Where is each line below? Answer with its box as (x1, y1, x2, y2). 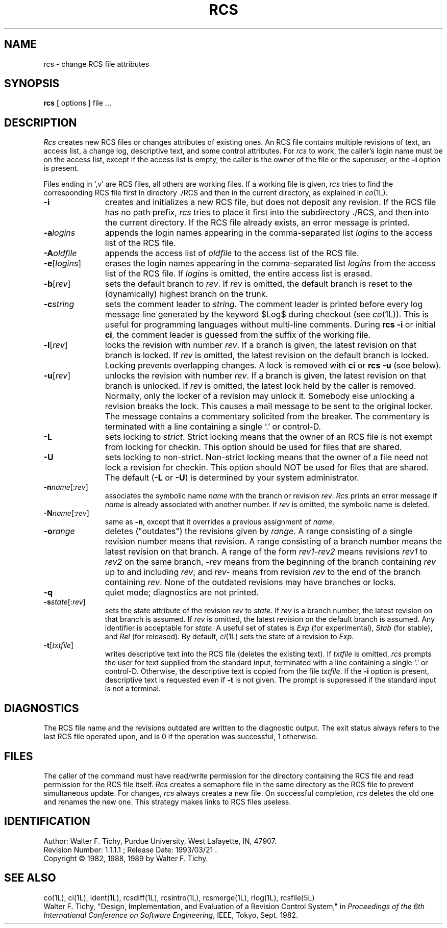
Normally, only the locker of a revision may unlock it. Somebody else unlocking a (105, 391, 415, 402)
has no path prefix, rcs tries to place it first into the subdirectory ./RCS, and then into (105, 207, 429, 218)
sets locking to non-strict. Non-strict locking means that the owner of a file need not (105, 452, 429, 463)
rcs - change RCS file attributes (43, 59, 150, 68)
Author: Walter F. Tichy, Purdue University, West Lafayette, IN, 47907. (43, 836, 277, 845)
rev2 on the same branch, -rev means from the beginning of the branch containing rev (105, 557, 436, 567)
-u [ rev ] (43, 370, 71, 381)
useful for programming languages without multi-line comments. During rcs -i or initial (105, 319, 436, 330)
